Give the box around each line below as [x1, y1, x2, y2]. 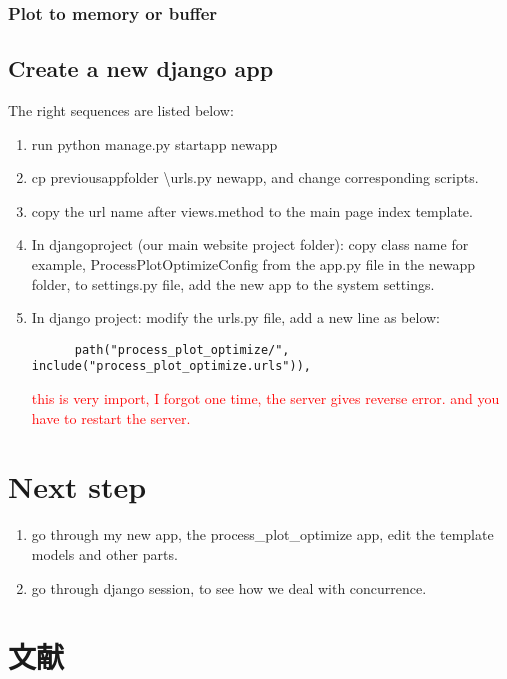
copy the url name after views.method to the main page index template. [31, 200, 473, 221]
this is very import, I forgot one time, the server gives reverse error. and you [31, 388, 500, 409]
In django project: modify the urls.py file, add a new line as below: [31, 307, 441, 328]
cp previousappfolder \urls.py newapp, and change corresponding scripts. [31, 167, 479, 188]
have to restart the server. [31, 407, 191, 428]
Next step [8, 466, 147, 507]
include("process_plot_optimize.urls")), [31, 359, 311, 374]
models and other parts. [31, 544, 178, 565]
